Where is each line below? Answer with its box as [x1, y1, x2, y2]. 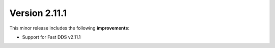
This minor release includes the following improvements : [9, 25, 130, 31]
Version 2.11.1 [9, 7, 67, 18]
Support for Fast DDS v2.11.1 [22, 34, 81, 40]
